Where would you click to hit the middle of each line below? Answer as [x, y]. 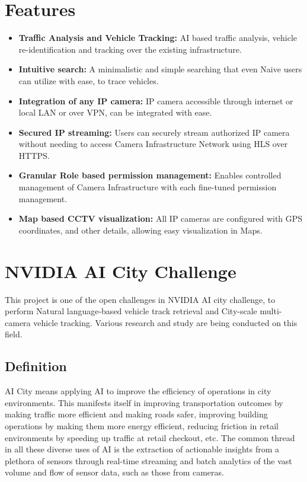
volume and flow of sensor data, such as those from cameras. [114, 472]
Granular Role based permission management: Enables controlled [150, 175]
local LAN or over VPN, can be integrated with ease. [115, 112]
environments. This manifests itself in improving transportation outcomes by [144, 402]
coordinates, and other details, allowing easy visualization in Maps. [140, 230]
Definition [36, 366]
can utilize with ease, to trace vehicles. [89, 80]
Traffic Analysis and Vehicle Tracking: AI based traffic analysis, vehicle [158, 38]
